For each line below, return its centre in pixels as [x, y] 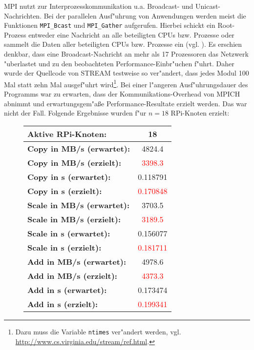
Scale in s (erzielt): [64, 247]
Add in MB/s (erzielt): [72, 275]
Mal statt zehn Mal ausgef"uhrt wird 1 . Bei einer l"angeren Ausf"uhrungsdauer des [126, 83]
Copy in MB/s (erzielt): [74, 162]
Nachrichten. [23, 15]
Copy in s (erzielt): [65, 191]
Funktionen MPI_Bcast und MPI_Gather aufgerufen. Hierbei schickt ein [110, 25]
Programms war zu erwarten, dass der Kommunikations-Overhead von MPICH [122, 94]
